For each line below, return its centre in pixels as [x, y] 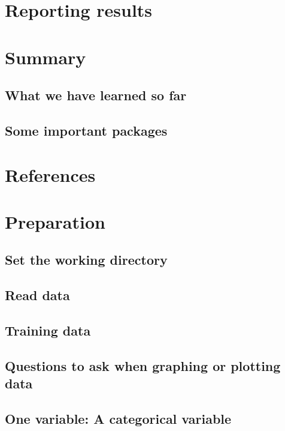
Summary [46, 57]
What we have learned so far [96, 95]
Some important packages [86, 130]
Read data [37, 295]
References [50, 174]
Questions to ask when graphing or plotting [143, 365]
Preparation [55, 221]
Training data [48, 330]
